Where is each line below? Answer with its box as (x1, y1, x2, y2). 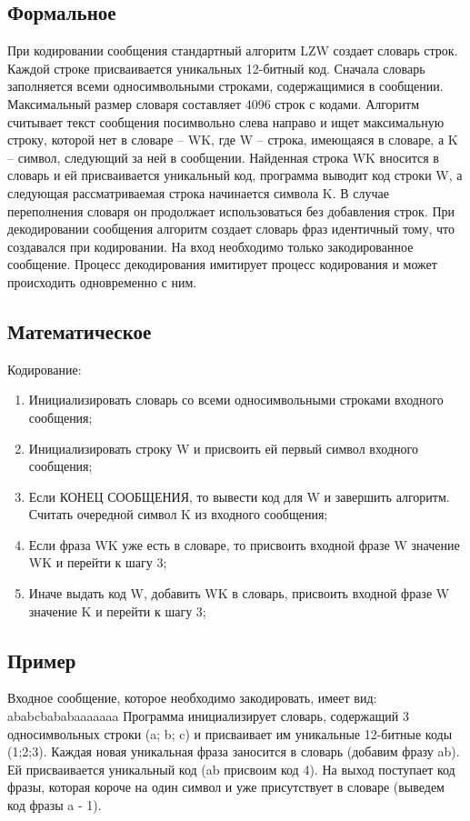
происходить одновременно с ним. (7, 272, 197, 291)
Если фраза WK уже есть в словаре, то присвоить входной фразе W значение (28, 535, 460, 554)
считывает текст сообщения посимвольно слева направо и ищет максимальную (7, 112, 445, 131)
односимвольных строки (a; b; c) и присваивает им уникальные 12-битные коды (7, 724, 453, 743)
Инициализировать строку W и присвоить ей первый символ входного (28, 438, 418, 457)
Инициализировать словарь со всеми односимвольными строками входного (28, 390, 444, 409)
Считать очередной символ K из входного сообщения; (28, 505, 328, 524)
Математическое (7, 316, 152, 345)
